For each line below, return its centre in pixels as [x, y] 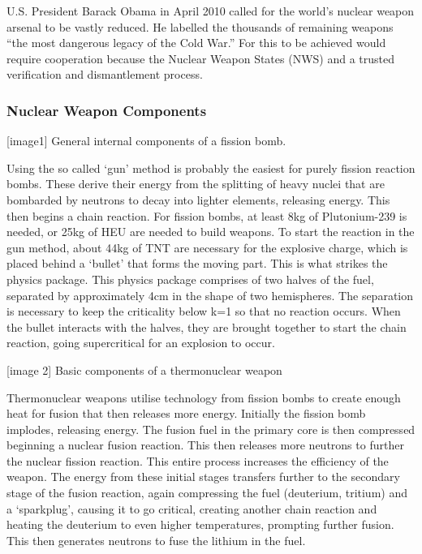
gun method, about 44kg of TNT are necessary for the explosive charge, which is [207, 247]
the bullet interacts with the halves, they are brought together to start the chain [207, 326]
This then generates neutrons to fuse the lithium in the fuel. [156, 540]
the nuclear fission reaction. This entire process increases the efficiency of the [198, 460]
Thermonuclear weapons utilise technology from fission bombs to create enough [204, 397]
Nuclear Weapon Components [107, 110]
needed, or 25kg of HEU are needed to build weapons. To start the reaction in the [211, 232]
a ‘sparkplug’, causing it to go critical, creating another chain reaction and [192, 508]
